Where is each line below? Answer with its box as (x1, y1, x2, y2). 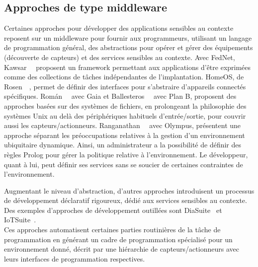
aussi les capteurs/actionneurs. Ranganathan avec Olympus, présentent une (4, 120, 241, 131)
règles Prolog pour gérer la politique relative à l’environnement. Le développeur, (4, 149, 248, 159)
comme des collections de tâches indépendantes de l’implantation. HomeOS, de (4, 71, 244, 82)
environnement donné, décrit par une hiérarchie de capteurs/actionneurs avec (4, 244, 239, 254)
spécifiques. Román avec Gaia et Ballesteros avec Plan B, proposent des (4, 91, 237, 101)
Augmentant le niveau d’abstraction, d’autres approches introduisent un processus (4, 185, 255, 196)
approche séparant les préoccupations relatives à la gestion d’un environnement (4, 130, 245, 140)
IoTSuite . (4, 214, 36, 225)
